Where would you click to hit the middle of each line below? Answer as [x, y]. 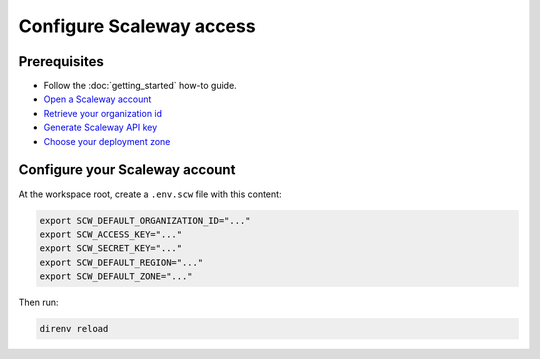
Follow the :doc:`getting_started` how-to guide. [140, 86]
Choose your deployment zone [107, 141]
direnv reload [74, 329]
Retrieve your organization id [103, 113]
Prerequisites [61, 61]
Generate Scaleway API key [100, 127]
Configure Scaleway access [137, 26]
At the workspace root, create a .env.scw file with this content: [150, 194]
